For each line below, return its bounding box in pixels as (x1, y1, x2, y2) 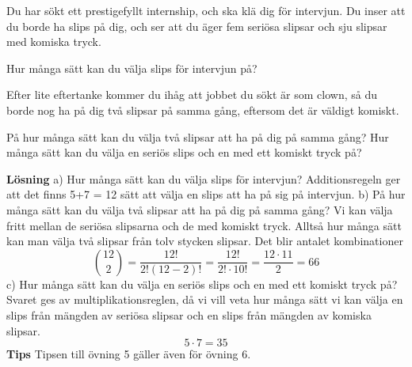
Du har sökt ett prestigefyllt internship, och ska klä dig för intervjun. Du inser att (6, 2, 406, 18)
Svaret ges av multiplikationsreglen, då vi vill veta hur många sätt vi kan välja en (6, 291, 403, 308)
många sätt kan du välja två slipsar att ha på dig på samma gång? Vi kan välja (6, 201, 393, 218)
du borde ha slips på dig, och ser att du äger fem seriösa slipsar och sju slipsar (6, 17, 387, 34)
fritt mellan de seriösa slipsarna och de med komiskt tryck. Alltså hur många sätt (6, 217, 402, 233)
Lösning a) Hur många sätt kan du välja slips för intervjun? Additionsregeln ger (6, 170, 401, 187)
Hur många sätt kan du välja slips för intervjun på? (6, 59, 257, 76)
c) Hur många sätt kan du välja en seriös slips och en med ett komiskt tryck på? (6, 275, 398, 292)
